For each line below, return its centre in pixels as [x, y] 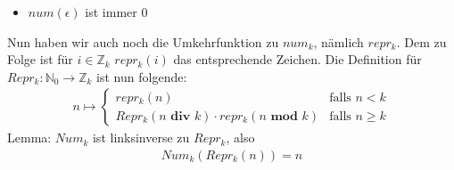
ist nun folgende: [142, 76]
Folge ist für [40, 59]
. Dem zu [421, 41]
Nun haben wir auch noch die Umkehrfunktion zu [143, 41]
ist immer [111, 12]
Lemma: [29, 138]
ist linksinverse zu [141, 138]
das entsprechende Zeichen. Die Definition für [297, 59]
